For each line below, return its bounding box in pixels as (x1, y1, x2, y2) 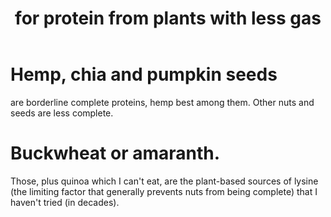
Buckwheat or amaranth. (10, 142, 221, 165)
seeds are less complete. (10, 107, 114, 119)
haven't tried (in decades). (10, 196, 120, 208)
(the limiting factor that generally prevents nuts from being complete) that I (10, 185, 318, 197)
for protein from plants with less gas (14, 7, 322, 30)
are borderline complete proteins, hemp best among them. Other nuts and (10, 96, 315, 108)
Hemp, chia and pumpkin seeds (10, 63, 278, 86)
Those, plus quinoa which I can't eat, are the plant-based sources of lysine (10, 175, 319, 187)
